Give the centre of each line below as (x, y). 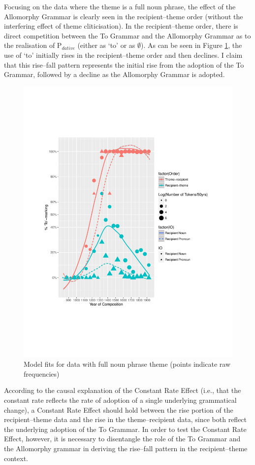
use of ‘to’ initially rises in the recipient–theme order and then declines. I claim (123, 55)
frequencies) (42, 373)
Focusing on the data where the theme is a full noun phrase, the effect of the (120, 6)
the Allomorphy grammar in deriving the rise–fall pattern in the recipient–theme (126, 448)
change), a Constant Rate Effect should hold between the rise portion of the (119, 409)
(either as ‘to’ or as (106, 45)
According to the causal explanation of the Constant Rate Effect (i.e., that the (123, 390)
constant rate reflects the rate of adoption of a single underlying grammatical (120, 400)
